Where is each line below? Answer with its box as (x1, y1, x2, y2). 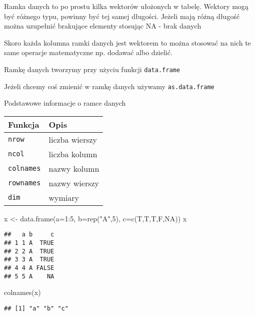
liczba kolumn (48, 148, 97, 160)
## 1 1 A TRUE (4, 239, 54, 247)
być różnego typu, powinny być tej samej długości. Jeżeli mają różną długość (4, 11, 240, 21)
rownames (8, 179, 41, 187)
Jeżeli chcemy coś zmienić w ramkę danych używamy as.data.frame (4, 81, 214, 91)
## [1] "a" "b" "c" (4, 305, 68, 312)
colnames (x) (4, 287, 41, 297)
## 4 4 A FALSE (4, 264, 54, 272)
